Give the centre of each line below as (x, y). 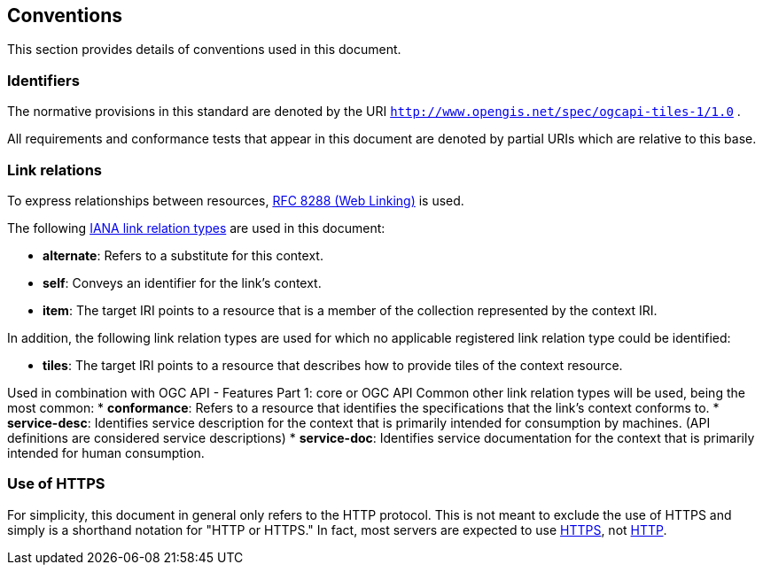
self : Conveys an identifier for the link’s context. (182, 282)
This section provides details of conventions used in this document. (204, 50)
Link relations (54, 170)
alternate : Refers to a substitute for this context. (183, 255)
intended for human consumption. (106, 452)
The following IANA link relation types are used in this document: (196, 228)
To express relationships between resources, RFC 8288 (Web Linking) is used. (236, 200)
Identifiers (43, 80)
